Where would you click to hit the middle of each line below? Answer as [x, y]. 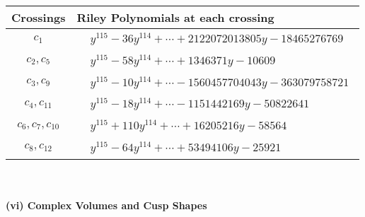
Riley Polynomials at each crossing [175, 17]
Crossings [39, 17]
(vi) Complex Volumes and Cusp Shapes [106, 205]
